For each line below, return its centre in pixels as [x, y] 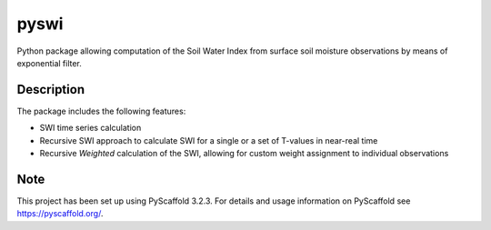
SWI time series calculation [90, 128]
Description [51, 90]
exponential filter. [49, 63]
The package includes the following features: [101, 111]
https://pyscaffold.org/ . [60, 214]
